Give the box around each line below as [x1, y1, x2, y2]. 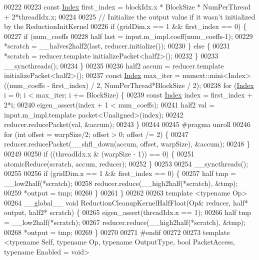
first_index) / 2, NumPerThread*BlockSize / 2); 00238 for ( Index [51, 79, 254, 90]
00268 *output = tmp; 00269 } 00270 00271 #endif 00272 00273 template [4, 226, 230, 237]
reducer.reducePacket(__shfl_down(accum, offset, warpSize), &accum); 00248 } [4, 138, 250, 149]
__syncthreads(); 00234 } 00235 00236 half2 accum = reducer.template [4, 60, 224, 70]
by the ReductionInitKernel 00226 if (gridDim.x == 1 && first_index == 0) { [4, 21, 247, 31]
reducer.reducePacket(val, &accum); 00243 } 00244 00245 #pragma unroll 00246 [4, 119, 251, 129]
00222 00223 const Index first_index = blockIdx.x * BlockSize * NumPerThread [4, 1, 251, 11]
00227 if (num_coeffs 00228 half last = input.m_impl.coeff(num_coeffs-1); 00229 [4, 30, 253, 41]
